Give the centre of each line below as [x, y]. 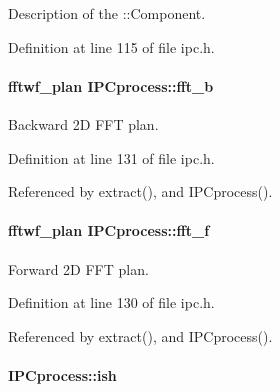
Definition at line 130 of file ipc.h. [111, 302]
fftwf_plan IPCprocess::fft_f [109, 230]
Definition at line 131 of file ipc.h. [111, 157]
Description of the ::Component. [107, 13]
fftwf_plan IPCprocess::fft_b [111, 85]
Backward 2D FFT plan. [83, 123]
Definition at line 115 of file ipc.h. [111, 46]
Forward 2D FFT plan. [78, 268]
